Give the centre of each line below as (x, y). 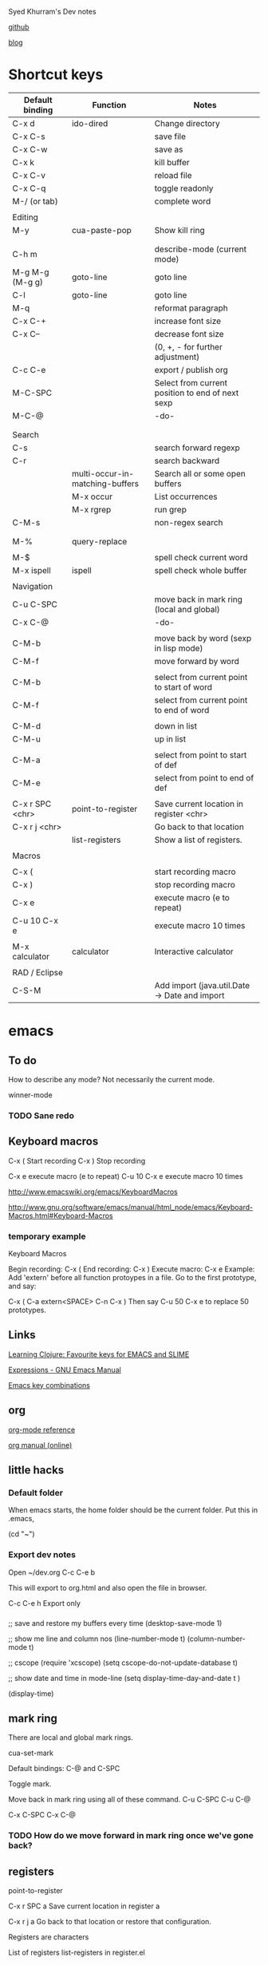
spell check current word (201, 557)
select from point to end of (204, 777)
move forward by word (197, 661)
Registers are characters (49, 1937)
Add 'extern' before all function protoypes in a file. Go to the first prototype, (132, 1277)
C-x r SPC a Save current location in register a (84, 1906)
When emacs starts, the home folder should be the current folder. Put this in (133, 1510)
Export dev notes (42, 1555)
